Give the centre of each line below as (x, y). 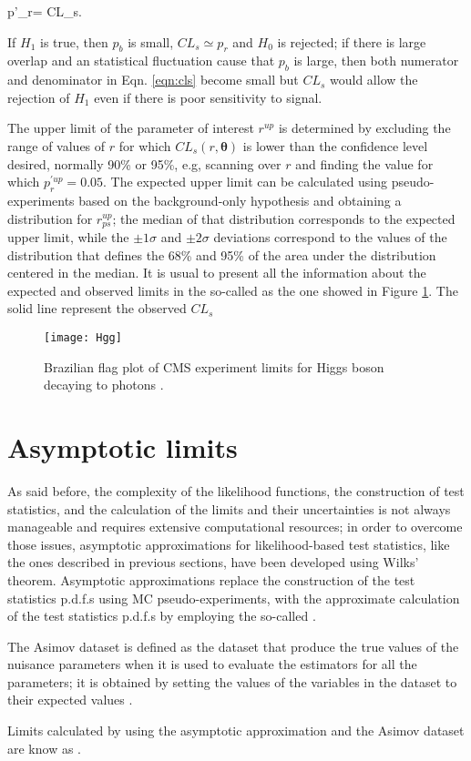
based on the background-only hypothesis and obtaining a (240, 200)
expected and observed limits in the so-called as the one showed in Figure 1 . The (233, 290)
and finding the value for (364, 163)
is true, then (74, 41)
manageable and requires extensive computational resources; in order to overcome (235, 527)
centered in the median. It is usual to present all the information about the (217, 273)
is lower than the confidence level (335, 145)
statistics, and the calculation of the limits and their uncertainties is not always (229, 508)
